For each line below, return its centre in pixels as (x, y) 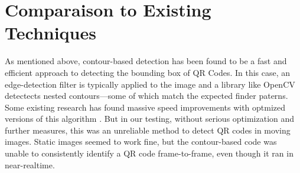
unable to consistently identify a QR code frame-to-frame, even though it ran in (149, 153)
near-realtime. (30, 164)
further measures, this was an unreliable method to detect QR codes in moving (148, 130)
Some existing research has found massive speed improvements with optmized (145, 107)
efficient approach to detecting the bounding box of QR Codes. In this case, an (148, 72)
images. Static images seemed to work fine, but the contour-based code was (141, 142)
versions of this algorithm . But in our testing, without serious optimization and (150, 119)
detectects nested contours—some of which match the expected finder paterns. (146, 96)
